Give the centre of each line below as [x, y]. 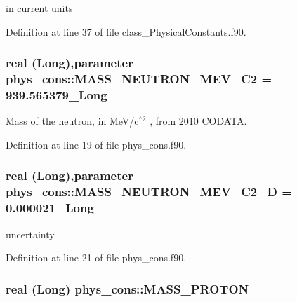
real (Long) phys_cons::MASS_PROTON [127, 288]
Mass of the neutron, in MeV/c [72, 121]
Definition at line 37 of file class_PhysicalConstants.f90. [126, 31]
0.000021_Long [50, 208]
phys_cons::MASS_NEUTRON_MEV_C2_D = [149, 192]
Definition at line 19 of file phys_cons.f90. [96, 144]
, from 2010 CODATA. [198, 121]
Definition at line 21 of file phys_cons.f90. [96, 258]
